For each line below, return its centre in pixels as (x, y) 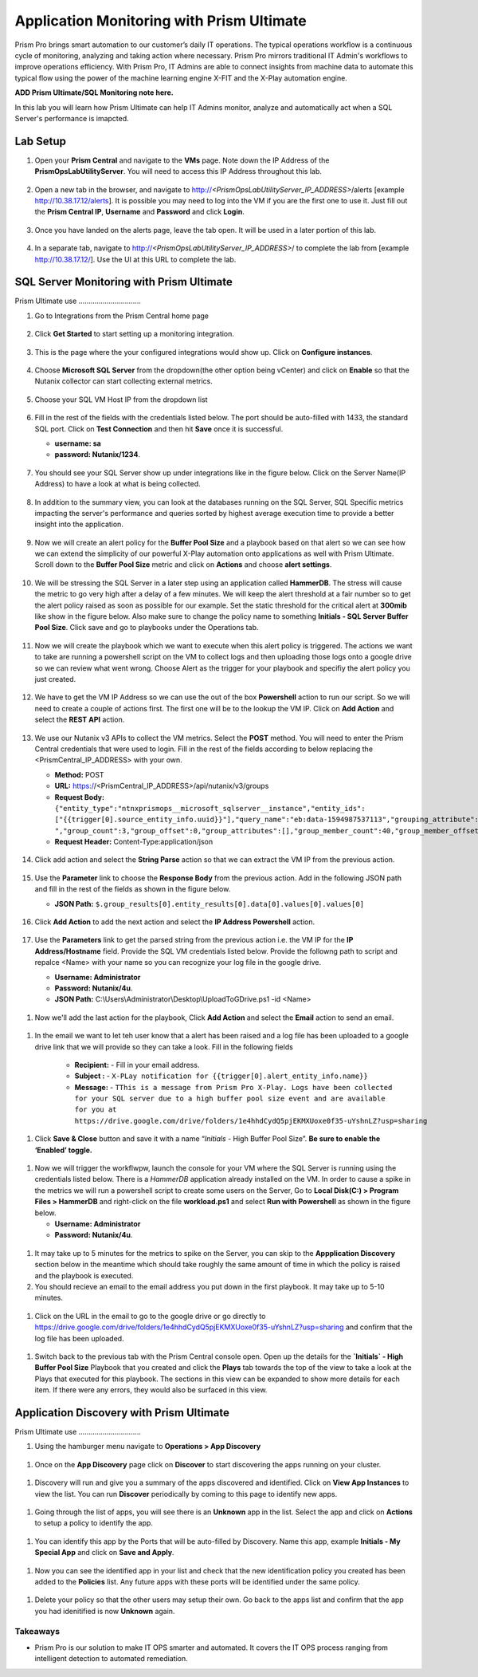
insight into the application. (79, 524)
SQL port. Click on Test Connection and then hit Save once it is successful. (159, 429)
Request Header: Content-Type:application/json (134, 842)
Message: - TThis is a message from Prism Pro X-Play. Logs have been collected (233, 1087)
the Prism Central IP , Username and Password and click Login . (139, 212)
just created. (55, 679)
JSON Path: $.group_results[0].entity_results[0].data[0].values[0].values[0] (210, 903)
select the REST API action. (80, 720)
